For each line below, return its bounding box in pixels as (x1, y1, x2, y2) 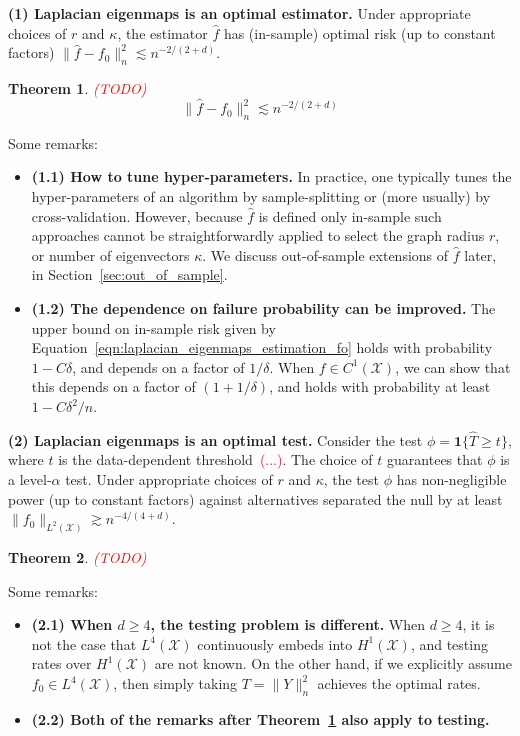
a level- (8, 469, 52, 489)
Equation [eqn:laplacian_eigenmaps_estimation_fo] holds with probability (31, 337, 493, 358)
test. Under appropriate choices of (65, 469, 273, 489)
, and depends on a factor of (72, 356, 245, 377)
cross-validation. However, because (31, 205, 243, 226)
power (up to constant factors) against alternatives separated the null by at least (8, 488, 503, 509)
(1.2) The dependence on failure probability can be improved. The (31, 298, 496, 319)
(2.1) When (31, 614, 113, 635)
